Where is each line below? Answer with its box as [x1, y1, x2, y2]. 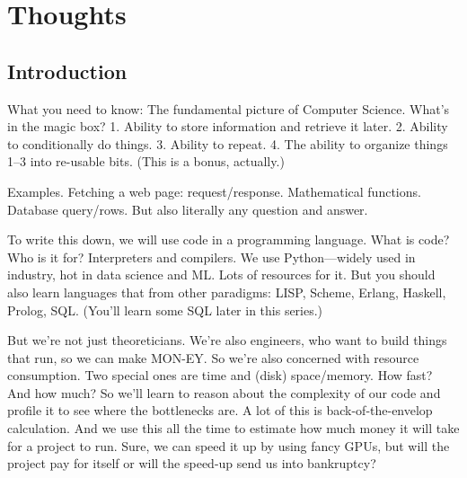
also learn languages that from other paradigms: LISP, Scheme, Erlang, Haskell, [7, 282, 446, 301]
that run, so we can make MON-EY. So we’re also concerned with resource [7, 348, 419, 367]
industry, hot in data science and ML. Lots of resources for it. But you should [7, 265, 436, 284]
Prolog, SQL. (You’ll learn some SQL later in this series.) [7, 300, 323, 319]
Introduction [7, 57, 128, 84]
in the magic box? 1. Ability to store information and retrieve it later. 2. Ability [7, 117, 448, 136]
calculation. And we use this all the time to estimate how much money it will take [7, 419, 460, 438]
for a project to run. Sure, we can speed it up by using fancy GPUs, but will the [7, 436, 450, 455]
